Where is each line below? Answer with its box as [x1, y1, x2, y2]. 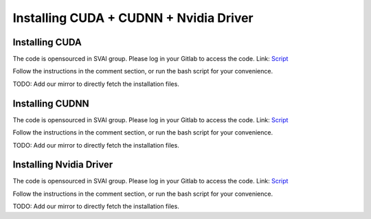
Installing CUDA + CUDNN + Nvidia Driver [12, 10, 254, 25]
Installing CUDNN [12, 97, 89, 109]
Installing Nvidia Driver [12, 159, 113, 171]
